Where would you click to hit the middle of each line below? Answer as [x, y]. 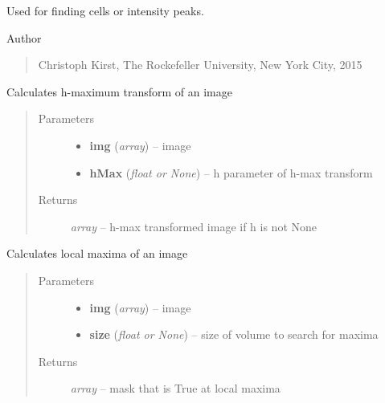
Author [24, 37]
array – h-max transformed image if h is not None [194, 226]
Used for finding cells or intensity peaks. [105, 10]
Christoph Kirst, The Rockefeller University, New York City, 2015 [200, 65]
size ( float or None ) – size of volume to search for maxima [234, 334]
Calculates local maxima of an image [97, 253]
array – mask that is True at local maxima [175, 388]
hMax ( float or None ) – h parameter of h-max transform [231, 172]
